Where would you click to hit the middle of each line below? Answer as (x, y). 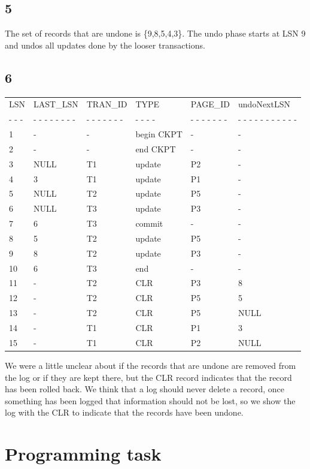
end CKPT (156, 148)
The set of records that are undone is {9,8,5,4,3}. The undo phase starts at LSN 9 (155, 33)
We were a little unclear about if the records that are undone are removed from (151, 365)
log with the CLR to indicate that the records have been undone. (124, 412)
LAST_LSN (56, 104)
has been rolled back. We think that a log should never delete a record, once (145, 389)
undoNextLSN (264, 104)
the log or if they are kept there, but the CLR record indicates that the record (148, 377)
